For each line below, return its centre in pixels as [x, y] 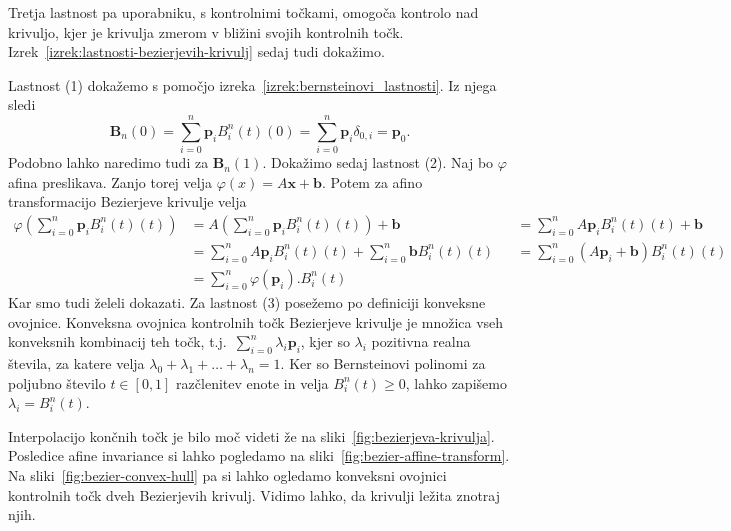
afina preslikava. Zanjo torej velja [110, 181]
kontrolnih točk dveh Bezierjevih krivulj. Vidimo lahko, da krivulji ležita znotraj [254, 494]
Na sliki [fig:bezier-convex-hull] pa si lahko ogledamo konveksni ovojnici [227, 474]
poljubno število [57, 382]
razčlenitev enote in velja [252, 382]
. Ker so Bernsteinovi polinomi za [383, 362]
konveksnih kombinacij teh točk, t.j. [117, 341]
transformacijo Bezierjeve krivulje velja [127, 201]
